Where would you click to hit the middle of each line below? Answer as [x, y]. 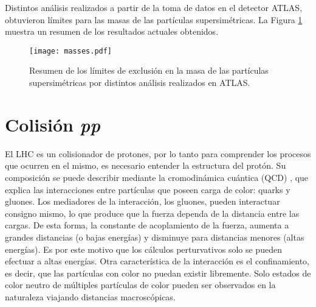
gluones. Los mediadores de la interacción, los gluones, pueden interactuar [143, 201]
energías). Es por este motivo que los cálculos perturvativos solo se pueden [143, 249]
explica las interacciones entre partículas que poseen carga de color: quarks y [148, 189]
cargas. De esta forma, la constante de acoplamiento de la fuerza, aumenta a [147, 225]
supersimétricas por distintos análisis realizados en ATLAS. [140, 83]
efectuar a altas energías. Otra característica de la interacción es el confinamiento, [157, 261]
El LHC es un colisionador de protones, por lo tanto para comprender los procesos [158, 153]
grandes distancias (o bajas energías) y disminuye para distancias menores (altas [155, 237]
